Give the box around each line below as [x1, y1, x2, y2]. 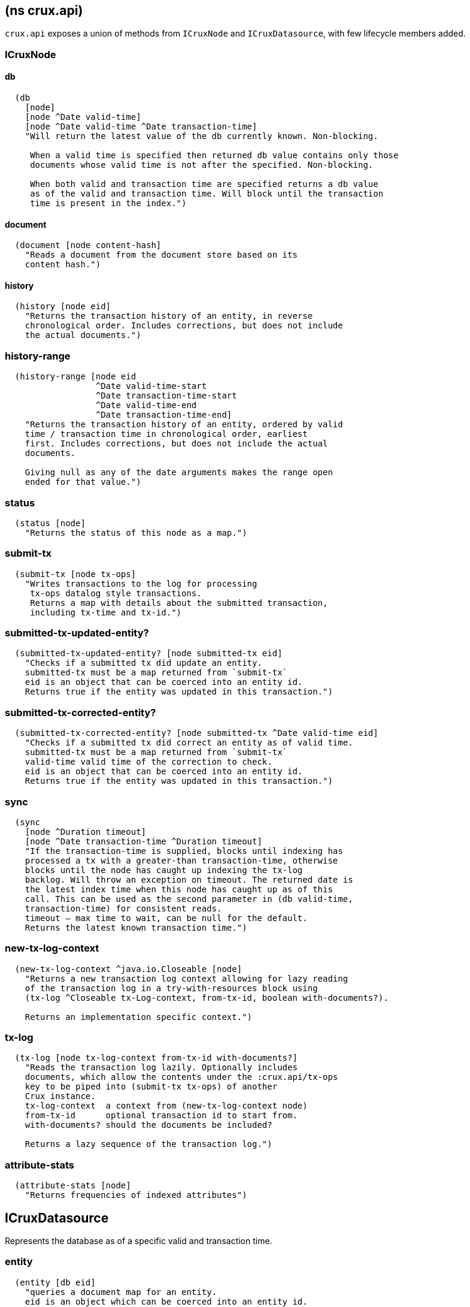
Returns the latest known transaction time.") [25, 922, 247, 932]
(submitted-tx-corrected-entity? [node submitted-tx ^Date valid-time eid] [14, 728, 378, 738]
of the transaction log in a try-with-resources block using [25, 983, 318, 993]
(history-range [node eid [14, 372, 137, 382]
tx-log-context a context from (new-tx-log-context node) [25, 1101, 308, 1111]
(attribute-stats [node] [14, 1181, 131, 1191]
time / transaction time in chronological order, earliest [25, 429, 308, 439]
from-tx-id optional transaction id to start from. [25, 1110, 298, 1121]
